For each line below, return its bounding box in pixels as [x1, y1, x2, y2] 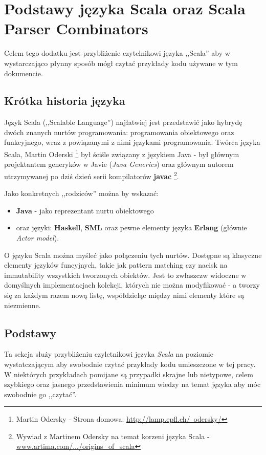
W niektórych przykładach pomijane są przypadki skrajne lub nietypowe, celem [4, 369, 253, 379]
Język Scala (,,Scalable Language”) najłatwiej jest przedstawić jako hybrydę [4, 117, 242, 127]
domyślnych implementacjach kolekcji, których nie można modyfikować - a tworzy [4, 279, 260, 290]
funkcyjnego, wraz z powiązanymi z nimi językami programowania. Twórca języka [4, 137, 260, 147]
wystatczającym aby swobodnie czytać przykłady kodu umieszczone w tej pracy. [4, 358, 256, 369]
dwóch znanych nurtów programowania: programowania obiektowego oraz [4, 126, 234, 137]
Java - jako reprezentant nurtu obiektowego [16, 205, 154, 215]
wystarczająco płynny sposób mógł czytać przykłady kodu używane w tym [4, 57, 238, 68]
